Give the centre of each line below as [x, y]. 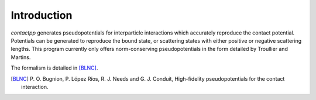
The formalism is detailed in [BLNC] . [54, 68]
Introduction [42, 15]
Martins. [21, 57]
